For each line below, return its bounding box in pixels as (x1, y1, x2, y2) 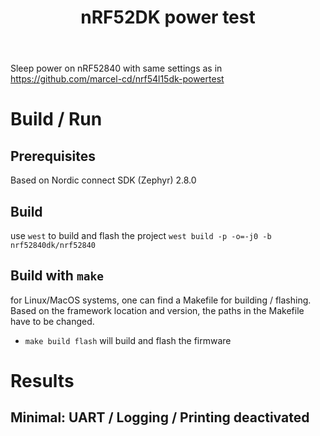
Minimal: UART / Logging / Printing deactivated (10, 409, 310, 426)
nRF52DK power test (80, 6, 256, 29)
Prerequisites (10, 147, 96, 165)
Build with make (10, 267, 104, 285)
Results (10, 370, 75, 392)
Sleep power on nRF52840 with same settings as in (10, 62, 223, 75)
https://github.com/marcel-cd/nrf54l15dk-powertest (10, 73, 225, 85)
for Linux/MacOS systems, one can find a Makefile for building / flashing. (10, 294, 312, 306)
